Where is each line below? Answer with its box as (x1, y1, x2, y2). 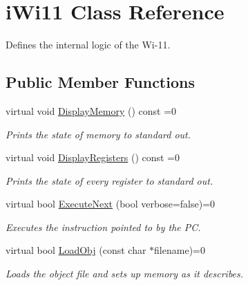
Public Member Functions (6, 71, 195, 93)
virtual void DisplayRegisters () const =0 (6, 150, 180, 165)
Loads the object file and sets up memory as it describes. (6, 266, 244, 281)
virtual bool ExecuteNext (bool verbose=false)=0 (6, 196, 216, 211)
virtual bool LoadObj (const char (6, 243, 146, 257)
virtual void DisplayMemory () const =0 (6, 103, 177, 118)
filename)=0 (154, 243, 205, 257)
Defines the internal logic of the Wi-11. (6, 37, 171, 52)
